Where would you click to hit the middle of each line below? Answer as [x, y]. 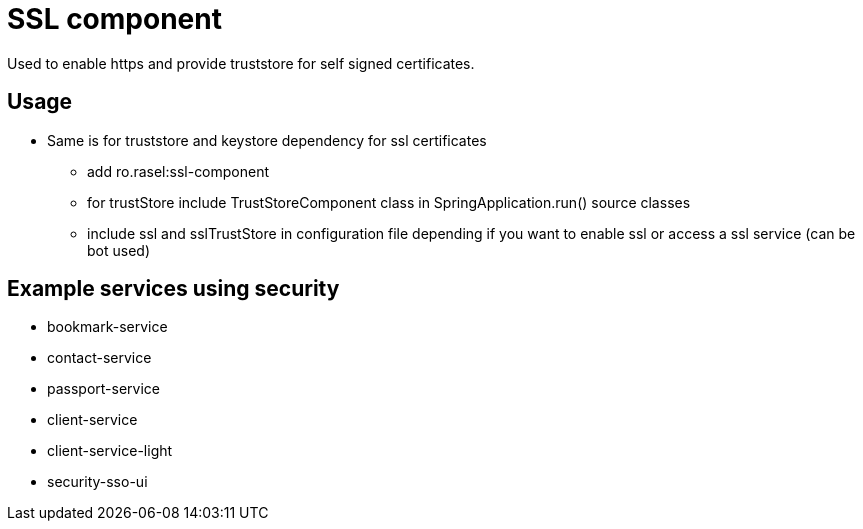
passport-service [104, 389]
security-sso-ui [97, 482]
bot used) [118, 250]
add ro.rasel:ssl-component [178, 171]
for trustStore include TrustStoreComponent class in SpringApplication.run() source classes [389, 202]
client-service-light [110, 451]
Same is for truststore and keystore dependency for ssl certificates [267, 140]
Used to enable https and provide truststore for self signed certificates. [241, 63]
